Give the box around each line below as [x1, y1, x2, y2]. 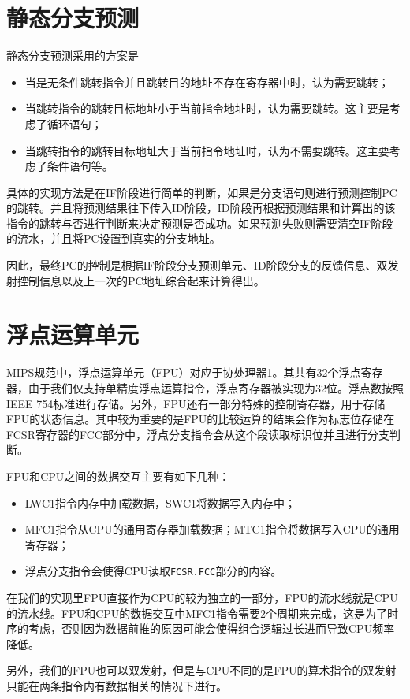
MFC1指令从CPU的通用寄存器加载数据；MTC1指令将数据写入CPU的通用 [24, 521, 400, 537]
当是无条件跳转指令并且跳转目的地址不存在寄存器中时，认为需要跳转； [24, 73, 389, 90]
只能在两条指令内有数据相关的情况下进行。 [6, 677, 227, 693]
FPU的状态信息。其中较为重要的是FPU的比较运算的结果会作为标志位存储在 [6, 411, 395, 427]
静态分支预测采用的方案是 [6, 47, 139, 64]
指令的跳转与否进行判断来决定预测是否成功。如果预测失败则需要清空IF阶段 [6, 214, 393, 231]
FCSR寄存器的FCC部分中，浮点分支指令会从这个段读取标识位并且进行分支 [6, 426, 389, 442]
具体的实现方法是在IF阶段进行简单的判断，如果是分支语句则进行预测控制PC [6, 184, 397, 200]
